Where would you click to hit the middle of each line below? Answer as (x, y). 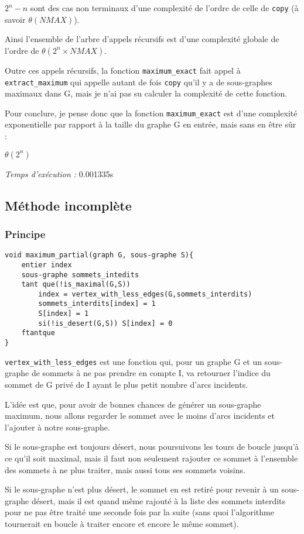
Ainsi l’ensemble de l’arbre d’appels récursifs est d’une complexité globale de (142, 39)
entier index (47, 265)
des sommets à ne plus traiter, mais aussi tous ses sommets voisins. (125, 469)
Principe (25, 234)
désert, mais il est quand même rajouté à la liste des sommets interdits (158, 500)
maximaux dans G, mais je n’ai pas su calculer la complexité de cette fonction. (146, 93)
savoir (15, 19)
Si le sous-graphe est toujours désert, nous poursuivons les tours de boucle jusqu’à (152, 447)
